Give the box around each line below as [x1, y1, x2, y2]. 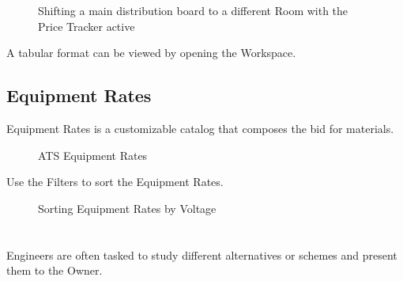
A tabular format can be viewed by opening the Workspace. [6, 44, 296, 61]
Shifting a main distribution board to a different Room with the [38, 2, 348, 18]
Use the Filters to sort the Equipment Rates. [6, 173, 224, 190]
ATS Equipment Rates [38, 146, 148, 163]
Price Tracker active [38, 17, 135, 34]
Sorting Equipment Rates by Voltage [38, 199, 217, 216]
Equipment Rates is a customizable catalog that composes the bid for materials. [6, 120, 394, 136]
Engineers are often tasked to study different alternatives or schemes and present [6, 246, 397, 263]
